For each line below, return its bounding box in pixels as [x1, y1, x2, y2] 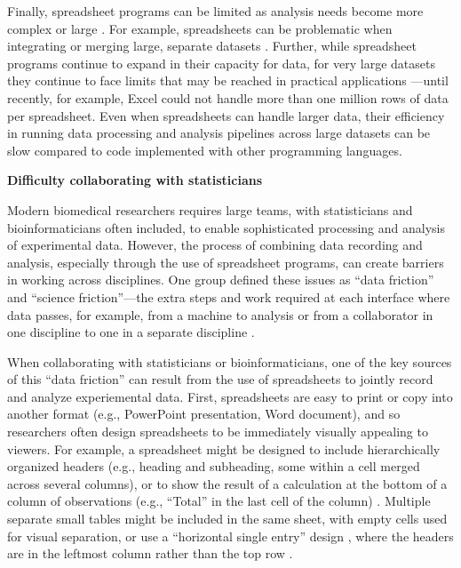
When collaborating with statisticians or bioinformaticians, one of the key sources [7, 352, 452, 371]
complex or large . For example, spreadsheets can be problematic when [7, 19, 393, 37]
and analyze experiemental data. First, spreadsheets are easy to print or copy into [7, 387, 453, 405]
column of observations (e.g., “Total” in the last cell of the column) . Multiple [7, 492, 431, 510]
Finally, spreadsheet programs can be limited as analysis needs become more [7, 2, 424, 20]
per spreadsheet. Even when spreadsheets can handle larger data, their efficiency [7, 106, 445, 124]
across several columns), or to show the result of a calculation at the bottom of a [7, 474, 448, 492]
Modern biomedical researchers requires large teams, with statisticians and [7, 200, 413, 219]
